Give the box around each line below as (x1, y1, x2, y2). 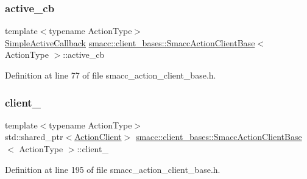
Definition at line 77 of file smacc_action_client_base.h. (5, 69, 216, 81)
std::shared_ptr (5, 130, 63, 143)
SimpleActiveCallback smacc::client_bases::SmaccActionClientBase (5, 36, 255, 49)
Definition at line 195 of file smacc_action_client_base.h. (5, 163, 221, 175)
